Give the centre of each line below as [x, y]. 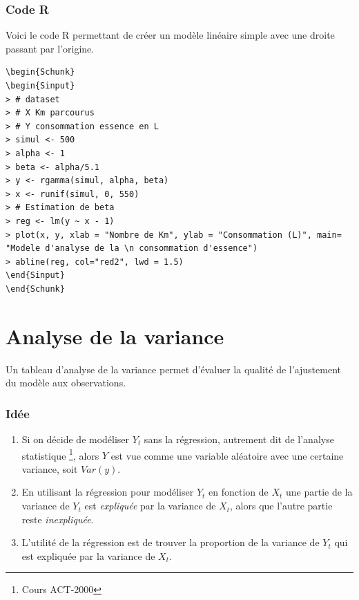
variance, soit [50, 468]
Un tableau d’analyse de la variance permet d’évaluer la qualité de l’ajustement [173, 369]
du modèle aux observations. [66, 383]
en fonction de [239, 492]
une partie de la [319, 492]
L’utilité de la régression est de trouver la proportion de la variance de [171, 542]
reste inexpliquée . [58, 519]
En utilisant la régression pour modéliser [108, 492]
